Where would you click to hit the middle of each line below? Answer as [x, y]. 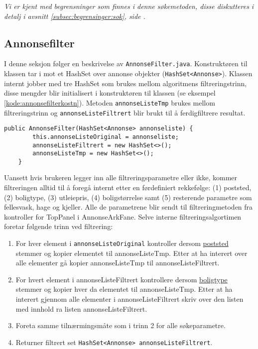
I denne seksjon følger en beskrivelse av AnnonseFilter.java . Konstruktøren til [126, 63]
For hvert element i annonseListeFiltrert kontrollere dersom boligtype [122, 279]
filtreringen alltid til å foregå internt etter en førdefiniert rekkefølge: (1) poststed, [128, 187]
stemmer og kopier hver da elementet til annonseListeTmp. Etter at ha [124, 289]
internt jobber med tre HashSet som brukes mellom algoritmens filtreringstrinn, [126, 83]
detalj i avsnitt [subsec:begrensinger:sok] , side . [75, 16]
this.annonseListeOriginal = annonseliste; [106, 137]
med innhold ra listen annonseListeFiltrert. [81, 308]
